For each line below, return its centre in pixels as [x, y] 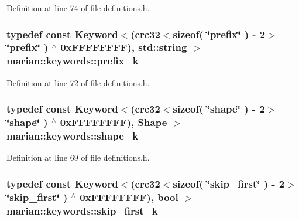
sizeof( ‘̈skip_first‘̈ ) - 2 [229, 183]
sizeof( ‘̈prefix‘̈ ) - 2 [219, 34]
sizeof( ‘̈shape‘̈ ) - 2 [219, 109]
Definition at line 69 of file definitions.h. [78, 157]
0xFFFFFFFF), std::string [124, 47]
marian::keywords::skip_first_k [82, 210]
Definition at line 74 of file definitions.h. [78, 8]
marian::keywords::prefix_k [73, 61]
